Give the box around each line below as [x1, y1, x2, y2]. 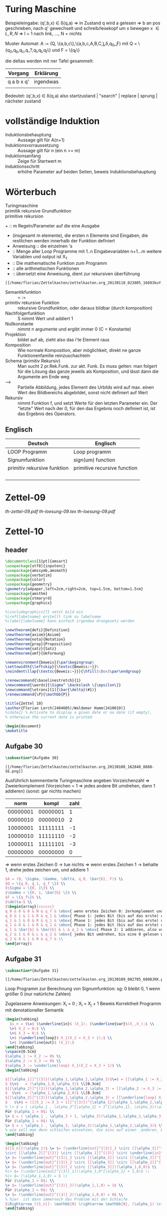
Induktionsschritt [5, 163, 40, 170]
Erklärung [34, 70, 59, 77]
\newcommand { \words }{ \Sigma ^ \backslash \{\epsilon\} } [5, 683, 121, 688]
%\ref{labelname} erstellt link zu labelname [5, 614, 101, 619]
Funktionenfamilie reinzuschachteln [17, 352, 90, 359]
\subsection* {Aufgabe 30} [5, 755, 59, 760]
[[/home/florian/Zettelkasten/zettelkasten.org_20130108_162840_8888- [5, 764, 155, 770]
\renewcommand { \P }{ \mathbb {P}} [5, 692, 70, 697]
